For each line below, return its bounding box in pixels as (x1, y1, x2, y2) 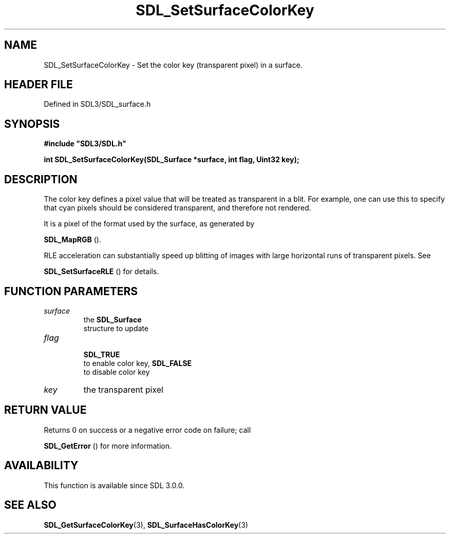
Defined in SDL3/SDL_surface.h (44, 100, 151, 109)
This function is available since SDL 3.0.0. (44, 481, 185, 490)
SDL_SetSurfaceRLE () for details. (44, 267, 159, 276)
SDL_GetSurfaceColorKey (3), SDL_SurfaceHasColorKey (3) (44, 520, 248, 529)
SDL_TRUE (83, 350, 120, 359)
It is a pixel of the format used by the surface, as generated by (44, 219, 255, 228)
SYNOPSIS (4, 117, 60, 130)
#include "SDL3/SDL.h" (44, 139, 126, 148)
